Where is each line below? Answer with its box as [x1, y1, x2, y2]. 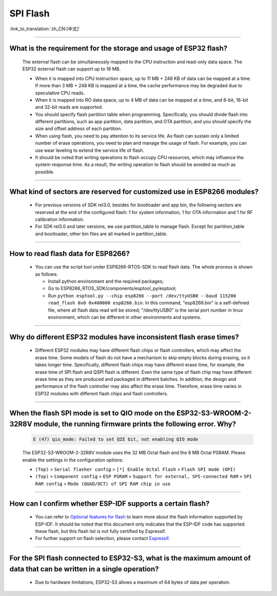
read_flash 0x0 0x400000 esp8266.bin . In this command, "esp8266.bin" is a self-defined [48, 300, 249, 306]
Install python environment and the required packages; [48, 278, 164, 284]
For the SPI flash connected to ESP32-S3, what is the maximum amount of [9, 554, 251, 563]
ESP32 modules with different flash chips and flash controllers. [35, 390, 168, 396]
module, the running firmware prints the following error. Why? [33, 420, 236, 429]
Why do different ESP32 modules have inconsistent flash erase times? [9, 333, 239, 341]
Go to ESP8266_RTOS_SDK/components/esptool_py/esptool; [48, 285, 177, 292]
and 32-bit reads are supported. [35, 104, 103, 110]
